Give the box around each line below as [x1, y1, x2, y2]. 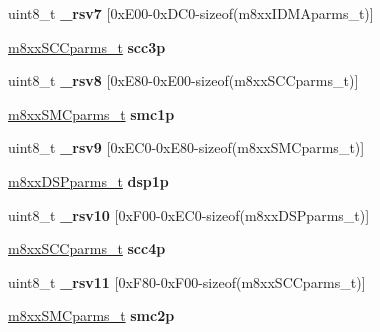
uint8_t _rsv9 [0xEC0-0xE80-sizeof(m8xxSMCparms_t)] [8, 137, 365, 158]
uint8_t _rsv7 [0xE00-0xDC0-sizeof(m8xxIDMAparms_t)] [8, 3, 374, 23]
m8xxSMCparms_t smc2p [8, 305, 175, 326]
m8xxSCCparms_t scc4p [8, 238, 166, 259]
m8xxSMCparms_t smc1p [8, 103, 175, 124]
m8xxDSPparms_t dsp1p [8, 170, 169, 191]
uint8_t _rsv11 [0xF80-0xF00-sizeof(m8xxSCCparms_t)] [8, 271, 366, 292]
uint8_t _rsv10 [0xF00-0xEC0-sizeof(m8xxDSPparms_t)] [8, 204, 370, 225]
